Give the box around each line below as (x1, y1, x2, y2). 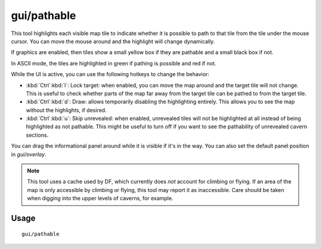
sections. (26, 131, 49, 138)
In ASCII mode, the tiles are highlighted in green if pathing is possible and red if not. (11, 59, 216, 67)
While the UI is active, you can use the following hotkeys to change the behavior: (11, 71, 210, 78)
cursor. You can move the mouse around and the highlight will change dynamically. (11, 37, 215, 45)
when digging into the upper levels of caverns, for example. (27, 195, 174, 202)
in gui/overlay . (11, 150, 47, 157)
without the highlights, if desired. (26, 106, 107, 114)
